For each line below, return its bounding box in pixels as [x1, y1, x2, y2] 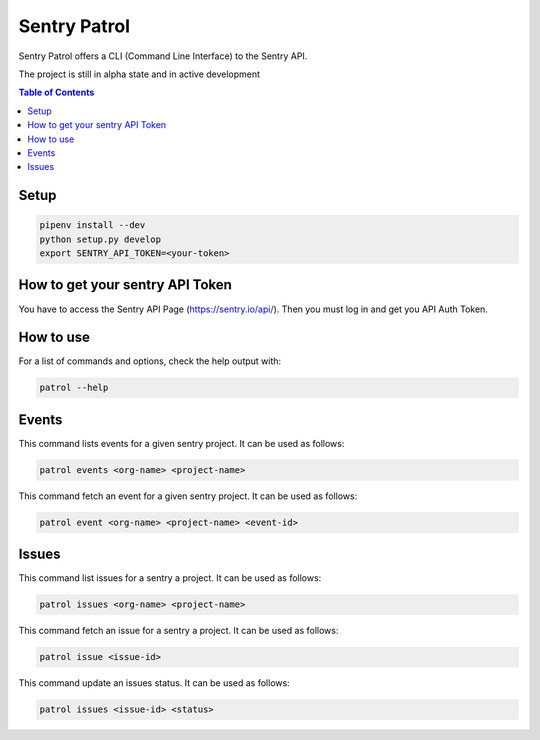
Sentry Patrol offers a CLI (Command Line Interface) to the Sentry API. [18, 50, 308, 62]
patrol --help [39, 382, 109, 394]
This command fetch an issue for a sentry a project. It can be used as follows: [18, 625, 339, 637]
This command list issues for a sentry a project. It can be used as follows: [18, 572, 322, 584]
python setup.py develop [39, 233, 162, 245]
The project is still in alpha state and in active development [18, 68, 260, 80]
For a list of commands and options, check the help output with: [18, 355, 282, 367]
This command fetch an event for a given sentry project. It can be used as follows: [18, 490, 358, 502]
